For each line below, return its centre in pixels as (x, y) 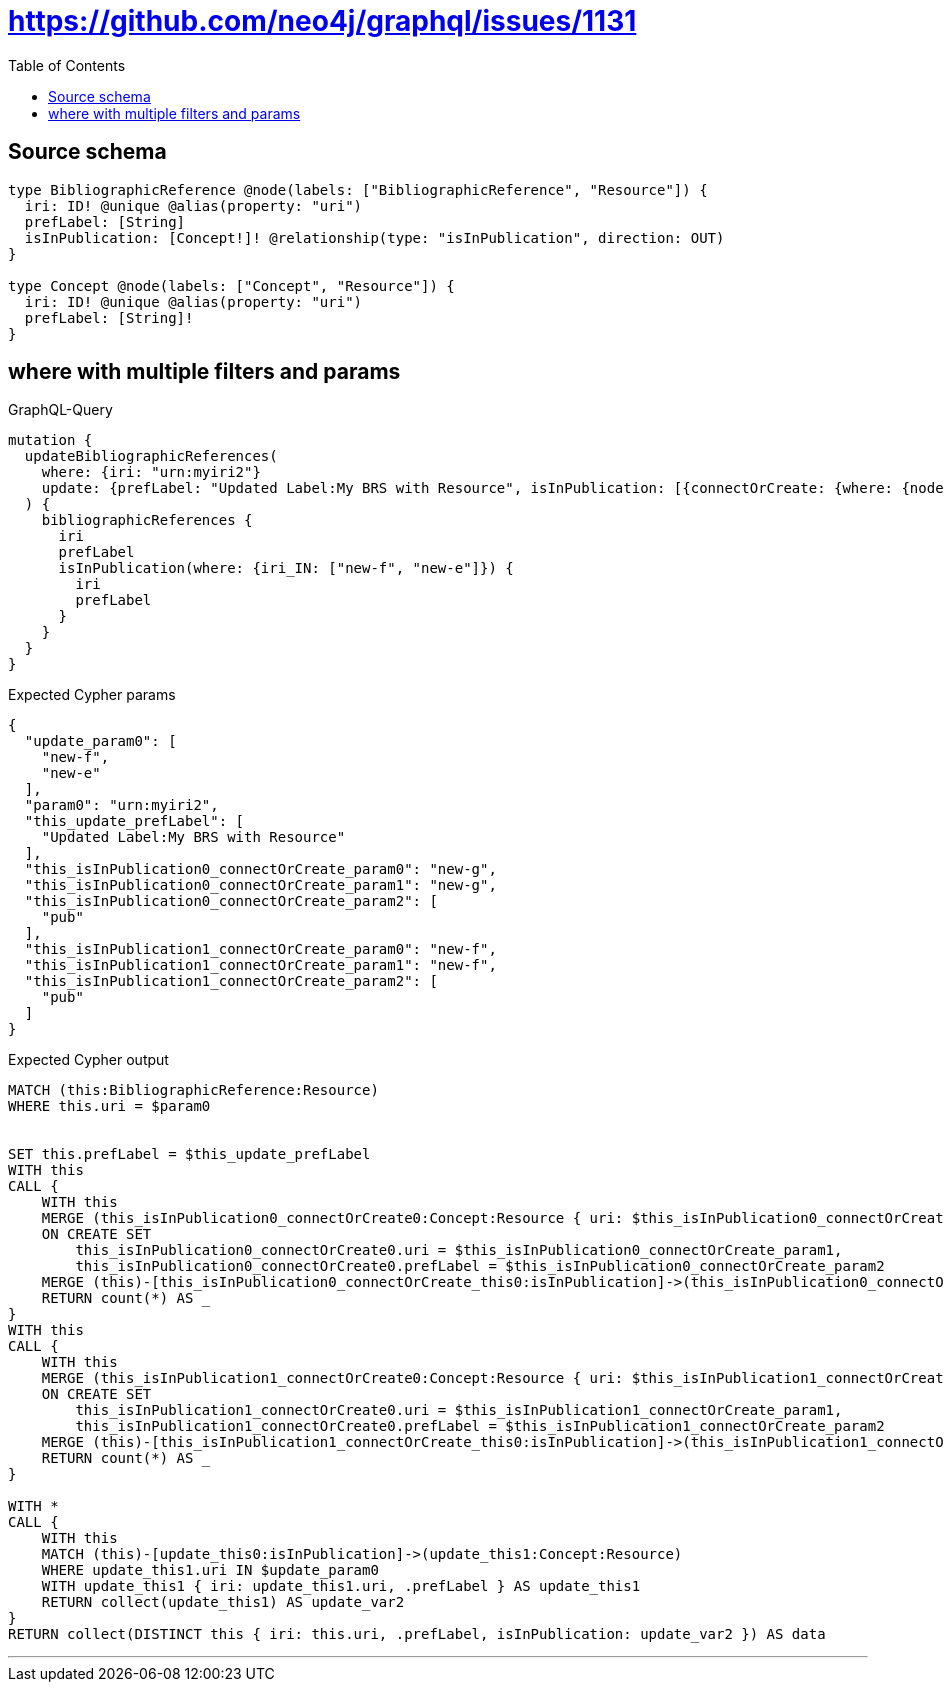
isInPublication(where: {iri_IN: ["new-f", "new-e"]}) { (286, 568)
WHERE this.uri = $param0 (109, 1106)
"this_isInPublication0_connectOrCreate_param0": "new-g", (260, 869)
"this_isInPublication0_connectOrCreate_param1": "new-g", (260, 885)
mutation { (50, 440)
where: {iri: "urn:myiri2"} (151, 472)
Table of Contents (67, 65)
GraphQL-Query (60, 410)
